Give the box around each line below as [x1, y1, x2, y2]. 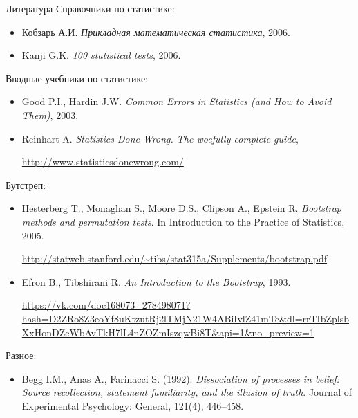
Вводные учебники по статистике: [6, 71, 149, 85]
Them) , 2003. [21, 107, 79, 122]
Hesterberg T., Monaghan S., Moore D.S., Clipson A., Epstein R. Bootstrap [21, 201, 342, 215]
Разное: [6, 348, 37, 363]
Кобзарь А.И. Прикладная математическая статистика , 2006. [21, 24, 290, 39]
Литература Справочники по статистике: [6, 1, 175, 15]
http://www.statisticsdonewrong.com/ [21, 154, 184, 169]
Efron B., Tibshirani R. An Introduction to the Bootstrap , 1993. [21, 274, 291, 289]
